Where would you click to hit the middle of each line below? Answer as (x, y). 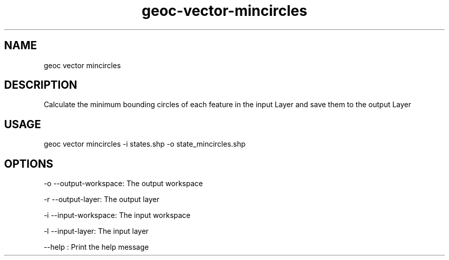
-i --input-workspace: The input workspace (117, 215)
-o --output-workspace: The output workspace (123, 184)
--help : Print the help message (96, 247)
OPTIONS (29, 164)
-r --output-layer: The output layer (101, 199)
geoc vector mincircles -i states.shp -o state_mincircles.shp (145, 144)
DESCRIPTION (41, 85)
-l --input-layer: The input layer (96, 231)
